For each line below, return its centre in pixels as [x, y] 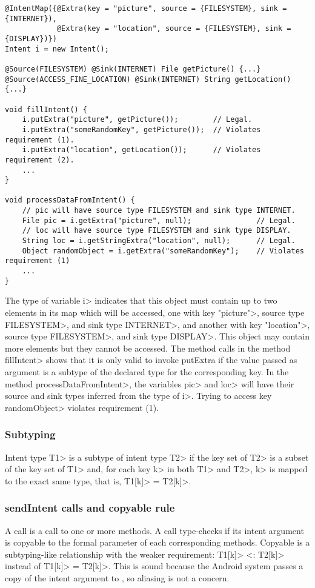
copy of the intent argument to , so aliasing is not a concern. [117, 577]
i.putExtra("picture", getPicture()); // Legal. [137, 120]
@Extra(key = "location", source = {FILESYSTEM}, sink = [174, 29]
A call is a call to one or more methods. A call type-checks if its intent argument [154, 530]
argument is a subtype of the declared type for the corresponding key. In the [147, 371]
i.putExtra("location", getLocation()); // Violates [141, 150]
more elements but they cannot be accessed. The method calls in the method [148, 348]
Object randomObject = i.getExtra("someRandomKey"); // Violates [163, 251]
